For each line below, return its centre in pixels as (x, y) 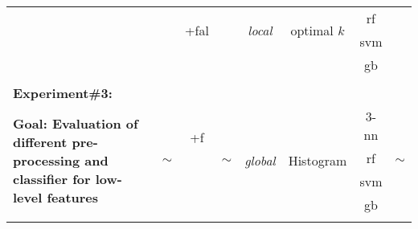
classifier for (52, 179)
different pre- (55, 142)
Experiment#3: (63, 93)
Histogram (318, 160)
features (73, 197)
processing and (61, 160)
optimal (312, 30)
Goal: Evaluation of (76, 123)
